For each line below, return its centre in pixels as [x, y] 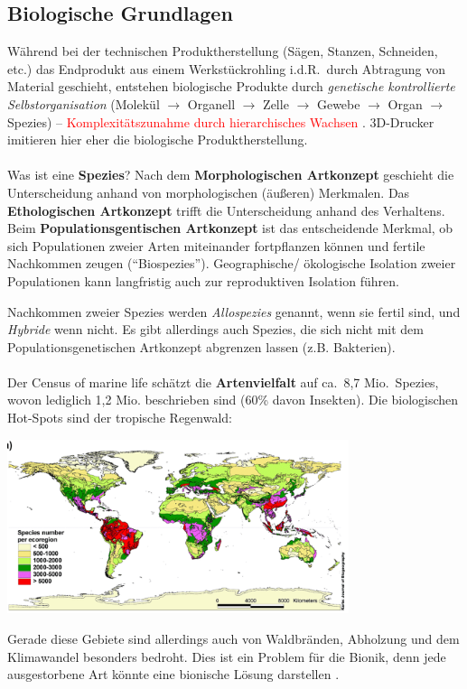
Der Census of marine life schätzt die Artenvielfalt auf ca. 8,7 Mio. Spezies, [223, 382]
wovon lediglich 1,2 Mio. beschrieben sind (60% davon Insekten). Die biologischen [233, 400]
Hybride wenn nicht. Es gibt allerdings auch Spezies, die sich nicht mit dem [215, 329]
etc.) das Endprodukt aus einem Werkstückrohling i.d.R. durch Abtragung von [227, 68]
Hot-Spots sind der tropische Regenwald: [120, 418]
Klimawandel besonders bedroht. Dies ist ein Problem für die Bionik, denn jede [227, 656]
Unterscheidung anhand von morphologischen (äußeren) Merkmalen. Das [209, 192]
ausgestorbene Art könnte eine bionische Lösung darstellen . [173, 674]
